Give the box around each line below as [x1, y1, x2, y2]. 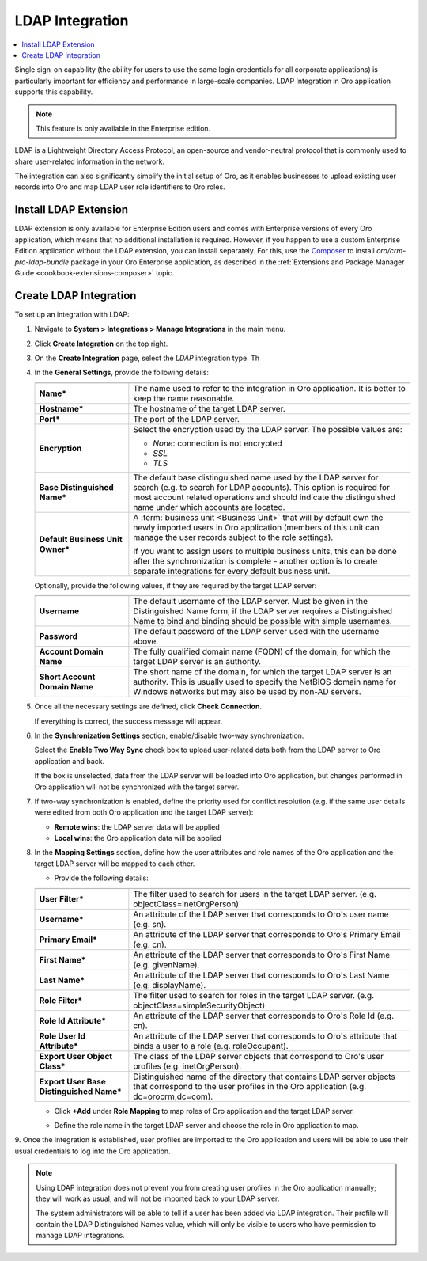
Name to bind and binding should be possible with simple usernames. [133, 616, 393, 627]
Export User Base [39, 1076, 106, 1087]
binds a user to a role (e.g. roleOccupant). [133, 1040, 289, 1051]
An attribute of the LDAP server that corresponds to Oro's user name [133, 909, 389, 920]
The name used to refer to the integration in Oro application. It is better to [133, 382, 406, 393]
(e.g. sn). [133, 918, 167, 929]
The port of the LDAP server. [133, 413, 240, 424]
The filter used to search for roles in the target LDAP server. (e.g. [133, 989, 375, 1001]
